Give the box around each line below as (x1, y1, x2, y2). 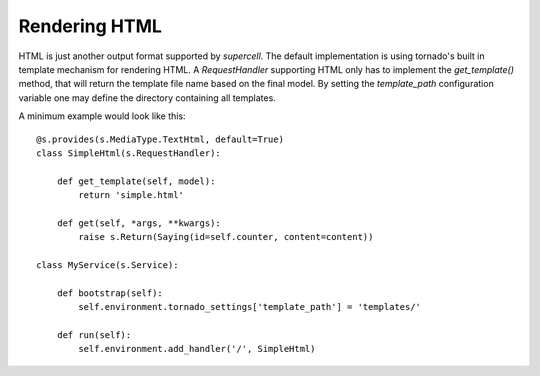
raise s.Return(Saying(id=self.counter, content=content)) (78, 231, 374, 243)
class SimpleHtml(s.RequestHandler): (36, 147, 222, 159)
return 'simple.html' (78, 190, 185, 201)
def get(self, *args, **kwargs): (56, 217, 222, 229)
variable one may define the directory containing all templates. (18, 91, 277, 104)
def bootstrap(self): (56, 287, 164, 299)
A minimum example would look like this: (18, 110, 186, 122)
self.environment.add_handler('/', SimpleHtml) (78, 343, 316, 355)
